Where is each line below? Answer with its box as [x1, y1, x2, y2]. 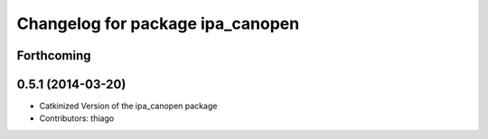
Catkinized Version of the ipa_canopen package [39, 100, 218, 112]
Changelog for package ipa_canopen [16, 14, 300, 33]
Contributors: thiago [39, 113, 115, 124]
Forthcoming [16, 48, 91, 63]
